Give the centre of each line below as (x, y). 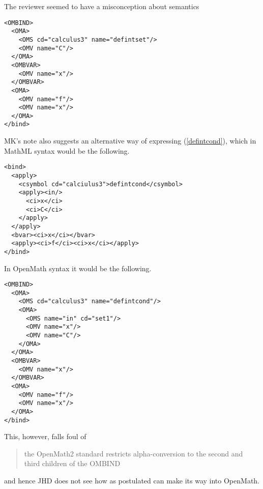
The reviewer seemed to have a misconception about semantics (102, 6)
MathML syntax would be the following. (67, 150)
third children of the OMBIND (72, 463)
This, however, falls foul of (45, 436)
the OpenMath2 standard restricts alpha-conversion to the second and (134, 453)
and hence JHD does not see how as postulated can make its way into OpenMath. (132, 481)
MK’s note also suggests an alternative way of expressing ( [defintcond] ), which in (130, 141)
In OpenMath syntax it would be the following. (78, 268)
